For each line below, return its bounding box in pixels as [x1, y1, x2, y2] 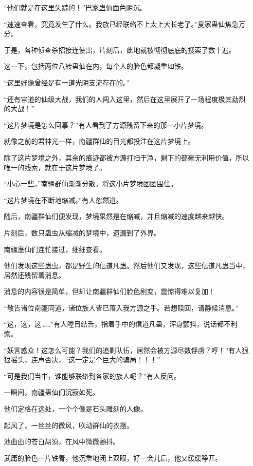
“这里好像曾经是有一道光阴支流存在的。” [4, 77, 130, 87]
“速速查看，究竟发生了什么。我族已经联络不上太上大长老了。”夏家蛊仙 [4, 19, 225, 29]
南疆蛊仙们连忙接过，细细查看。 [4, 244, 106, 254]
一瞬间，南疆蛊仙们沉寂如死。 [4, 387, 99, 397]
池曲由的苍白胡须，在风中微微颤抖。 [4, 436, 120, 447]
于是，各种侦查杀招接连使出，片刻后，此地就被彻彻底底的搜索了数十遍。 [4, 44, 235, 55]
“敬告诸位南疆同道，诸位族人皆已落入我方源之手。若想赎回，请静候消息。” [4, 302, 239, 312]
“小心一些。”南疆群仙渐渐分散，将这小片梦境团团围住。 [4, 178, 178, 189]
